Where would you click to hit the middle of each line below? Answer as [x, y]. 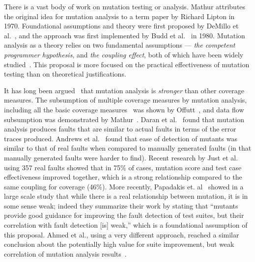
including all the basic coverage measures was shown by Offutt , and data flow [124, 109]
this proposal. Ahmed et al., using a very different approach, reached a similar [122, 234]
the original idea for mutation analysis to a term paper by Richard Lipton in [119, 16]
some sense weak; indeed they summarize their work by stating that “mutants [121, 205]
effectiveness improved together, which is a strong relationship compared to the [123, 177]
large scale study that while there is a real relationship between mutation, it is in [126, 196]
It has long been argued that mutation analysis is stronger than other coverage [124, 90]
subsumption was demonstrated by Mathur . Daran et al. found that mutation [124, 119]
